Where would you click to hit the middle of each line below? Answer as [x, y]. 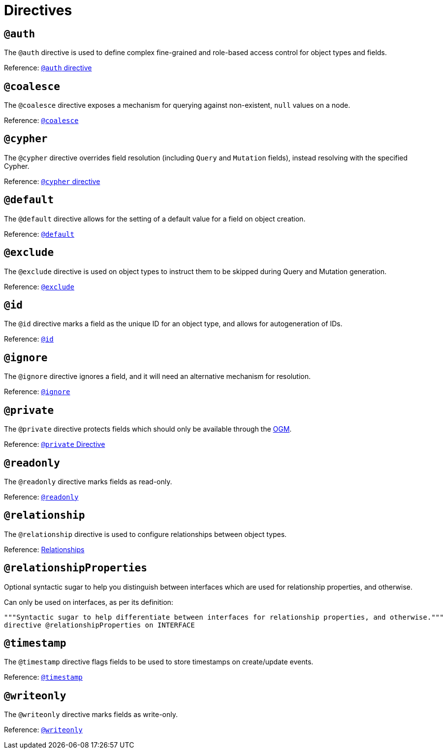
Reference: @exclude [39, 286]
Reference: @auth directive [48, 68]
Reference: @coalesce [41, 121]
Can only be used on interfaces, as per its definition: [89, 602]
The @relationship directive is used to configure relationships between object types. [145, 534]
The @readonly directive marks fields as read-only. [88, 481]
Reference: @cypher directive [52, 181]
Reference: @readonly [41, 497]
